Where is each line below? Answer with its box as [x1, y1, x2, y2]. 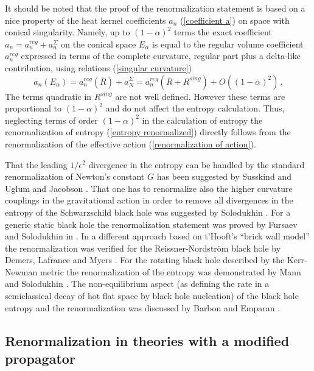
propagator [5, 349, 75, 368]
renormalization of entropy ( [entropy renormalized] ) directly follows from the [5, 125, 291, 138]
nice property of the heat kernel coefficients [5, 13, 166, 26]
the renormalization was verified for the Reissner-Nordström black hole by [5, 241, 281, 254]
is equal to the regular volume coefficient [152, 37, 304, 50]
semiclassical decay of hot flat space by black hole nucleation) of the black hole [5, 289, 299, 302]
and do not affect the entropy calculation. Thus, [105, 102, 285, 115]
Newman [5, 265, 38, 278]
